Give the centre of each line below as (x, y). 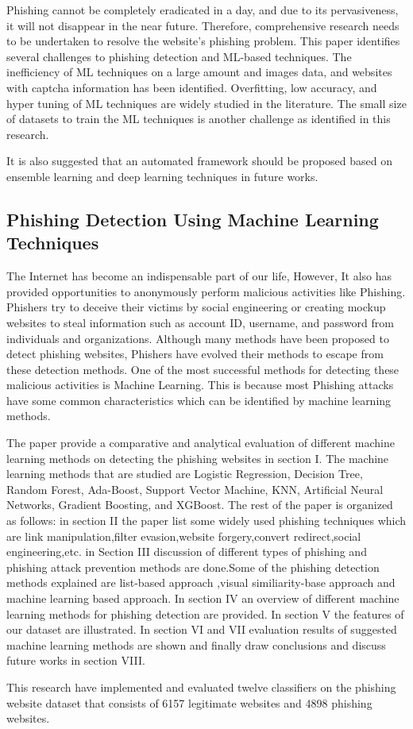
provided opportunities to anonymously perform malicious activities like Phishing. (206, 291)
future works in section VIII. (76, 660)
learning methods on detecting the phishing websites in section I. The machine (198, 458)
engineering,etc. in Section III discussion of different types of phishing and (187, 552)
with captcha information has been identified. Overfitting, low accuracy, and (192, 87)
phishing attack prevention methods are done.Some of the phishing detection (193, 567)
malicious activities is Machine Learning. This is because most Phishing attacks (200, 385)
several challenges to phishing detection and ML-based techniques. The (179, 56)
